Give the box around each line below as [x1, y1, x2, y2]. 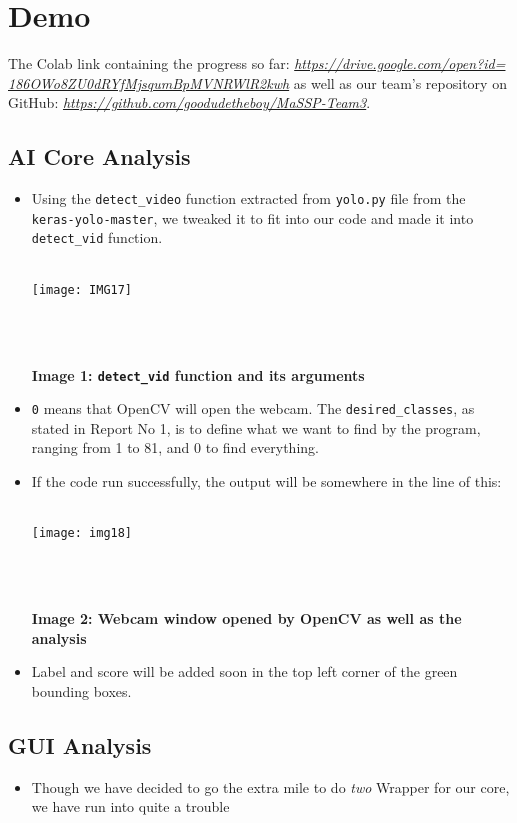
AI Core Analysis [8, 141, 191, 172]
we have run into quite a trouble [31, 796, 230, 817]
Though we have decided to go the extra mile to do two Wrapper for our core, [31, 776, 510, 797]
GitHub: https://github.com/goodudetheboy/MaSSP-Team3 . [8, 92, 371, 113]
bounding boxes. [31, 680, 132, 701]
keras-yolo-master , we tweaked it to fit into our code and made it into [31, 207, 474, 228]
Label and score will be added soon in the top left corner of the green [31, 661, 458, 682]
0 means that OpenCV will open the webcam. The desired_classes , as [31, 398, 475, 419]
